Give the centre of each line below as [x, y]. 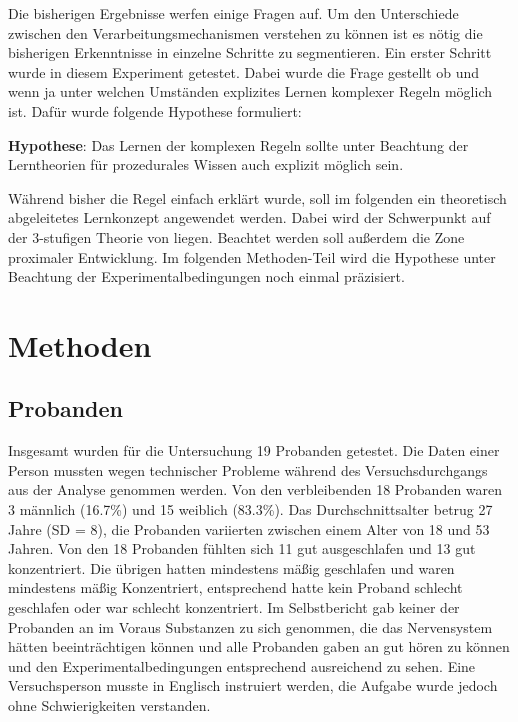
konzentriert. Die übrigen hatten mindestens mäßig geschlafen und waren [231, 567]
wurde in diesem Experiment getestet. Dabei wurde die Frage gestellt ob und [244, 71]
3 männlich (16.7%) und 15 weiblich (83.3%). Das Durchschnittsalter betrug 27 [250, 509]
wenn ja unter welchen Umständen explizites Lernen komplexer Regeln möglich [250, 91]
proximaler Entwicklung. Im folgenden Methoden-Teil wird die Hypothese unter [252, 256]
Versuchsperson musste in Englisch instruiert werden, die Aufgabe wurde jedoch [253, 685]
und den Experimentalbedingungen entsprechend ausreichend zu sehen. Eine [242, 665]
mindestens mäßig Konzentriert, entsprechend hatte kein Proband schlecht [235, 587]
